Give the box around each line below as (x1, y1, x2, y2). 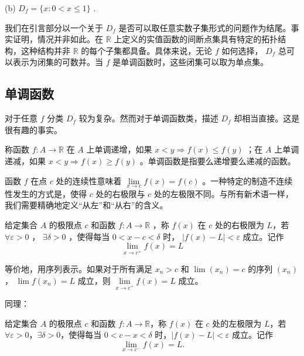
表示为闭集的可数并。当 (12, 56, 103, 68)
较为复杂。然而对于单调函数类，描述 (78, 112, 218, 124)
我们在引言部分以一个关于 (5, 21, 103, 33)
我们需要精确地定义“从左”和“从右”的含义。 (5, 199, 168, 211)
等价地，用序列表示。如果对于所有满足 (5, 262, 152, 274)
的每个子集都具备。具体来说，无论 (81, 44, 213, 56)
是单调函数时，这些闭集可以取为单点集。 (112, 56, 269, 68)
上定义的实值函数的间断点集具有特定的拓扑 (114, 33, 278, 45)
